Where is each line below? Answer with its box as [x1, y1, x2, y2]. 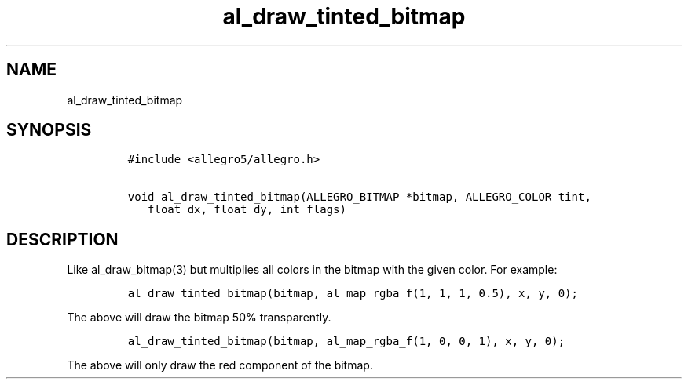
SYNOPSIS [6, 120, 92, 140]
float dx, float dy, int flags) [148, 203, 346, 216]
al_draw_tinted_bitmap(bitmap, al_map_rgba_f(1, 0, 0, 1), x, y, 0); [127, 335, 565, 348]
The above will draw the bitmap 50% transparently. [67, 311, 331, 325]
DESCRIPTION [6, 229, 119, 249]
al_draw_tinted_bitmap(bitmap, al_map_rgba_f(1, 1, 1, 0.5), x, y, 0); [127, 287, 578, 300]
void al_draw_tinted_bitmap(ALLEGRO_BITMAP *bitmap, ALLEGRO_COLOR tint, [127, 191, 591, 204]
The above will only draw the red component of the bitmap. [67, 358, 373, 372]
